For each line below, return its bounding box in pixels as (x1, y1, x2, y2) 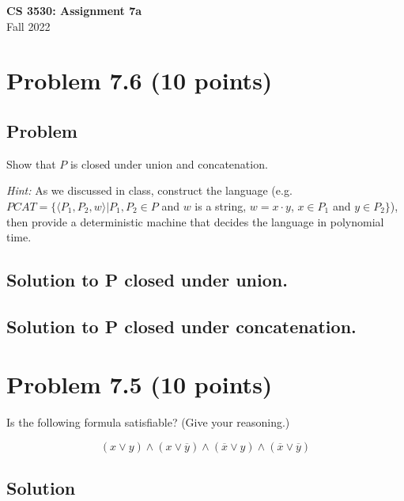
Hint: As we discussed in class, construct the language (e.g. (6, 182, 293, 199)
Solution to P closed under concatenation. (6, 313, 357, 338)
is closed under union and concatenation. (70, 155, 268, 172)
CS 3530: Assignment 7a (6, 2, 142, 18)
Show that (6, 155, 56, 172)
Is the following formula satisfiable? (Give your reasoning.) (6, 414, 290, 431)
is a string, (194, 197, 247, 214)
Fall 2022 (6, 17, 51, 34)
